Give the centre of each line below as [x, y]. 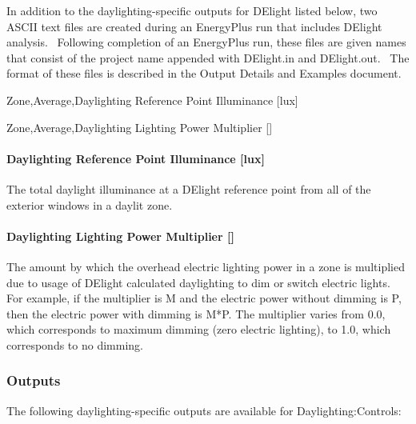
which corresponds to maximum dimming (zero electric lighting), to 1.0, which [199, 329]
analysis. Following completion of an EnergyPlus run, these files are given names [206, 42]
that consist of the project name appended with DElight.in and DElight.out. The [208, 57]
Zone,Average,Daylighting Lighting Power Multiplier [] [140, 127]
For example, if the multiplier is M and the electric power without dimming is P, [204, 298]
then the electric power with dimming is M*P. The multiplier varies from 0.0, [196, 313]
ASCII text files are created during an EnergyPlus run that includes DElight [194, 26]
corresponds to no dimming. [75, 344]
